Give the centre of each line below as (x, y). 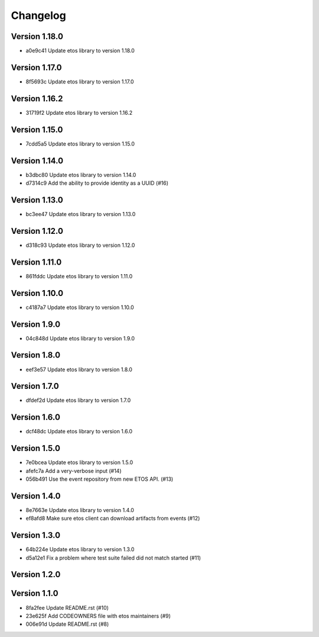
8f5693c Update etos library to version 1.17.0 (80, 81)
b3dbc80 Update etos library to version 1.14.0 (81, 175)
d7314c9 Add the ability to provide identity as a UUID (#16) (97, 183)
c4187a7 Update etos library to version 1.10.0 (80, 307)
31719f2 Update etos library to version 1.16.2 (79, 112)
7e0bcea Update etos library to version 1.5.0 (79, 462)
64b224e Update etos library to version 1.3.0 (80, 549)
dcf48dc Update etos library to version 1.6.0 (79, 432)
